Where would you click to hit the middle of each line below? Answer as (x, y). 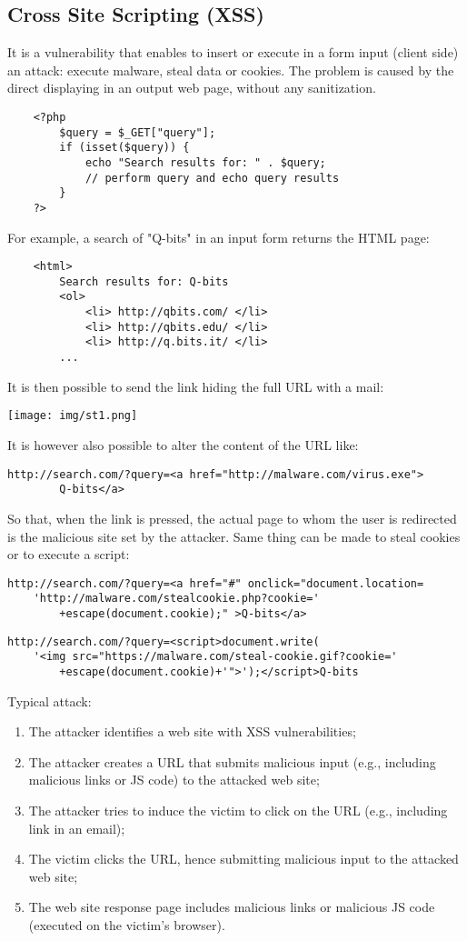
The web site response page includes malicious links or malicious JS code (232, 907)
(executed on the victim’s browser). (127, 924)
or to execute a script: (69, 554)
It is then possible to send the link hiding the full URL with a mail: (196, 386)
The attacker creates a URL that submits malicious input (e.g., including (232, 761)
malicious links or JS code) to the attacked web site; (174, 780)
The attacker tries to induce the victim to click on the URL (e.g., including (238, 811)
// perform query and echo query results (212, 178)
